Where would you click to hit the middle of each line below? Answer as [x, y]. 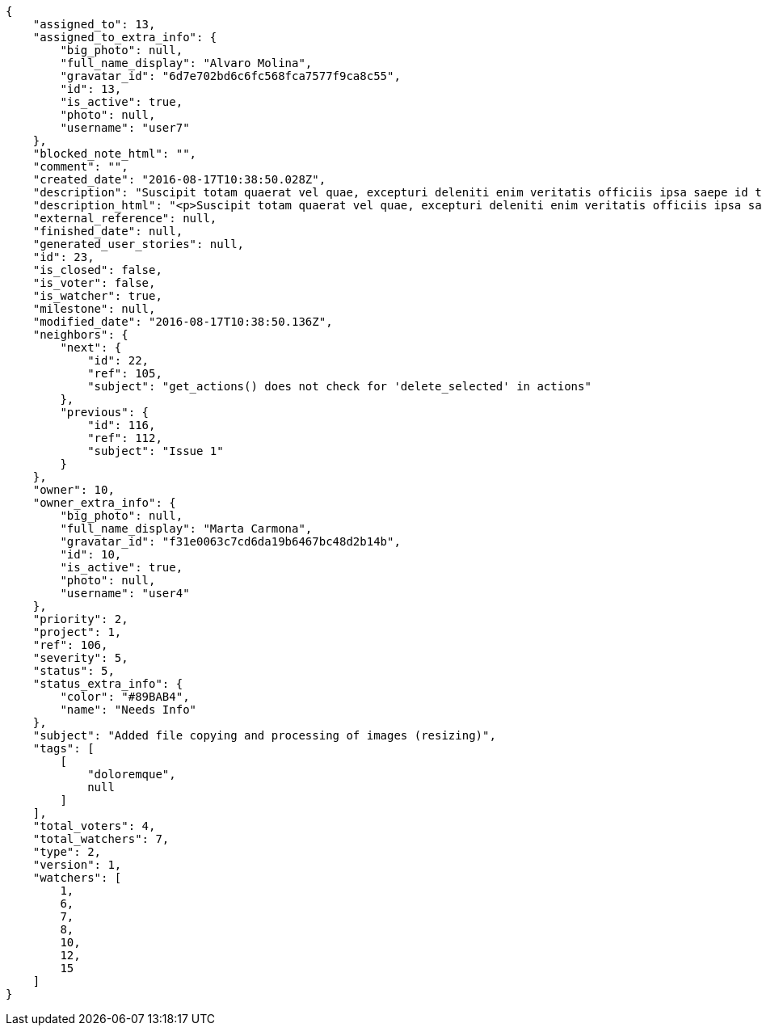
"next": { [91, 348]
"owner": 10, [74, 490]
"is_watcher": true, [97, 296]
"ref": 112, [125, 438]
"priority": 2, [80, 619]
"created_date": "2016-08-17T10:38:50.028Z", [179, 179]
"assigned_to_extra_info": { [125, 37]
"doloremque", [132, 774]
